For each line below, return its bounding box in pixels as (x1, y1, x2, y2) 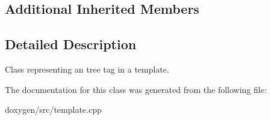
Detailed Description (5, 35, 137, 53)
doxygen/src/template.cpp (5, 103, 102, 116)
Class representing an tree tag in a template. (5, 62, 169, 75)
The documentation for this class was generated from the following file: (5, 83, 267, 95)
